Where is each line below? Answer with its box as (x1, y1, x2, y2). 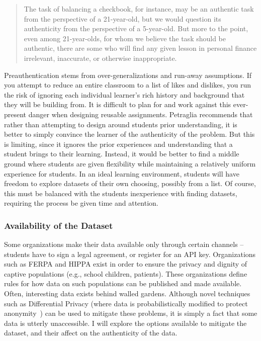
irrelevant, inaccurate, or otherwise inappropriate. (24, 52, 177, 63)
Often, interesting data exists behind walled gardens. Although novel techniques (4, 288, 250, 299)
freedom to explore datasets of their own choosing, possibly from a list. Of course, (4, 178, 256, 189)
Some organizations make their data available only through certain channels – (4, 239, 244, 249)
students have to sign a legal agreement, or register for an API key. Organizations (4, 248, 256, 259)
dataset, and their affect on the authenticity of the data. (4, 327, 178, 338)
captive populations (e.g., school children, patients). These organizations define (4, 268, 247, 279)
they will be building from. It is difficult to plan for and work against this (4, 99, 231, 110)
